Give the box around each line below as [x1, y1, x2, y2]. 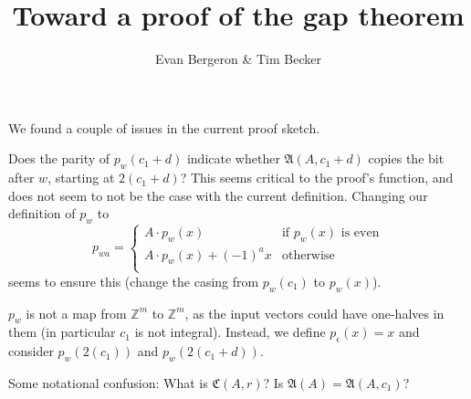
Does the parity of [8, 149, 110, 168]
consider [8, 341, 54, 361]
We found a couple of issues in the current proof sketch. [8, 118, 320, 137]
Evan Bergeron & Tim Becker [155, 49, 321, 68]
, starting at [47, 168, 115, 187]
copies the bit [368, 149, 445, 168]
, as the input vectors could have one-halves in [184, 303, 445, 322]
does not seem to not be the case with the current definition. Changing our [8, 185, 428, 205]
